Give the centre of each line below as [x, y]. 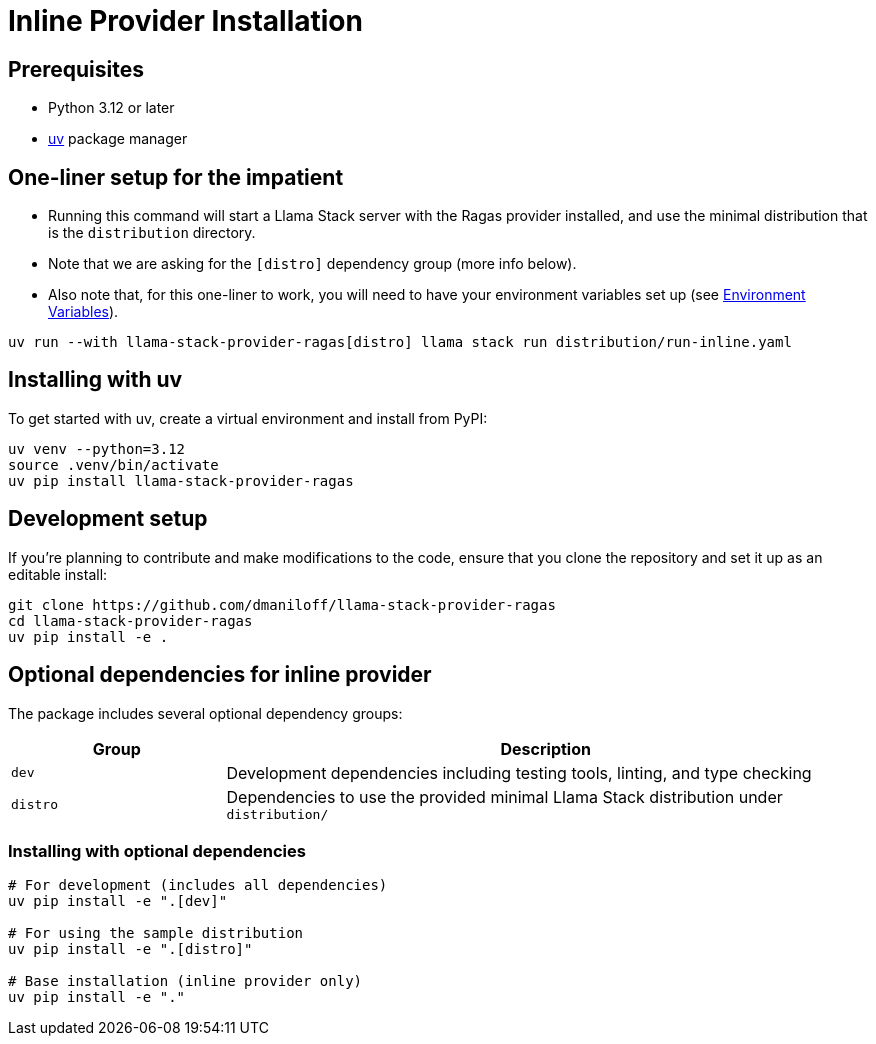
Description [545, 748]
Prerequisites [76, 69]
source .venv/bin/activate [113, 464]
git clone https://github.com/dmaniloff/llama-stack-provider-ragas [282, 604]
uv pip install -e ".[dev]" [118, 901]
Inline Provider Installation [185, 21]
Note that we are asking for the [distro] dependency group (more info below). [312, 264]
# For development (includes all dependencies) [198, 885]
